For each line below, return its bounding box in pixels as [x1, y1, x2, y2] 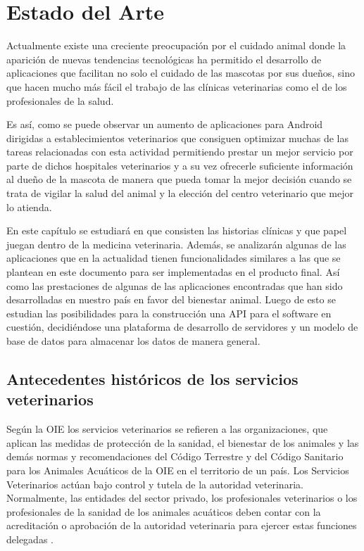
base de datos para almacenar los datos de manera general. [6, 334, 261, 348]
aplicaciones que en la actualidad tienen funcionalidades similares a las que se [6, 251, 341, 265]
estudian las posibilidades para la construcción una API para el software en [6, 305, 332, 320]
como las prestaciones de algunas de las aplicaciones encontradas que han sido [6, 278, 343, 293]
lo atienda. [6, 199, 52, 214]
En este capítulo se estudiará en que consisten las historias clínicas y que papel [6, 223, 347, 238]
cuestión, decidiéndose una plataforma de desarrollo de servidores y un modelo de [6, 319, 358, 334]
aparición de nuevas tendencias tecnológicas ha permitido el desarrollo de [6, 51, 322, 66]
